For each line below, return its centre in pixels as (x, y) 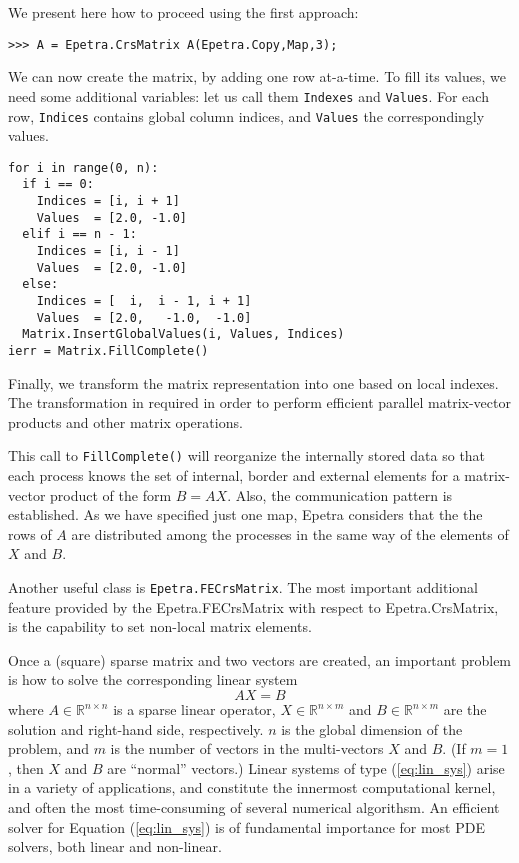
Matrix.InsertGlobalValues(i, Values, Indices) (183, 334)
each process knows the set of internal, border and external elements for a (234, 475)
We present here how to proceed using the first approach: (183, 12)
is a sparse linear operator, (194, 709)
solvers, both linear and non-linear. (115, 846)
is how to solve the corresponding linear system (153, 679)
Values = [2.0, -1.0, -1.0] (144, 317)
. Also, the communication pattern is (340, 494)
